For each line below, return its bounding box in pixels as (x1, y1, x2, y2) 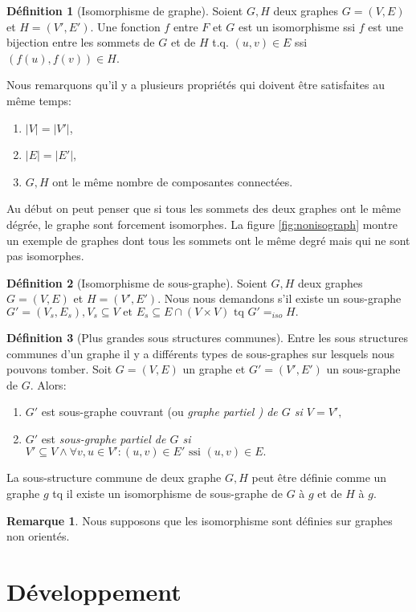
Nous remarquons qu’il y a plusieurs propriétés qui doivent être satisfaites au (6, 76, 385, 93)
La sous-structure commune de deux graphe (6, 469, 222, 486)
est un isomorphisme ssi (239, 18, 356, 35)
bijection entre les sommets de (6, 34, 155, 51)
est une (368, 18, 403, 35)
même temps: (6, 92, 71, 108)
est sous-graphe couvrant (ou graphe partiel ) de (41, 403, 278, 420)
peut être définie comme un (251, 469, 387, 486)
